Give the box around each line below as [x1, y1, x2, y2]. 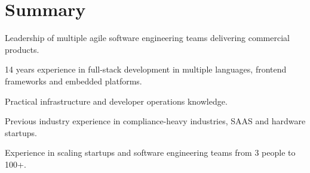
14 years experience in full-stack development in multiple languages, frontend [5, 63, 287, 76]
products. [5, 43, 39, 55]
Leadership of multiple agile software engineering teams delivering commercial [5, 32, 290, 44]
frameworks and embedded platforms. [5, 74, 142, 87]
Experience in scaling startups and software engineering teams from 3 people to [5, 146, 296, 159]
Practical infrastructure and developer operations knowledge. [5, 95, 228, 107]
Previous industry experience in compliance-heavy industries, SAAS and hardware [5, 115, 306, 127]
